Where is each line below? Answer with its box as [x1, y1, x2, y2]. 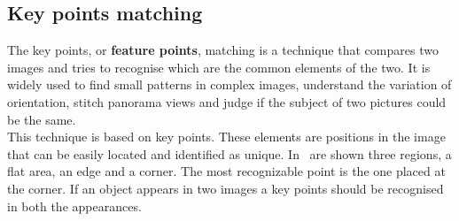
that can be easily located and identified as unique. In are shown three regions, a [7, 144, 452, 163]
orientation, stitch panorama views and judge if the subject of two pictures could [7, 92, 447, 110]
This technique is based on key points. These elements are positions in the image [7, 127, 446, 146]
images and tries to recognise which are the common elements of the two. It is [7, 57, 431, 76]
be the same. [7, 110, 76, 128]
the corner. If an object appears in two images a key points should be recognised [7, 179, 444, 197]
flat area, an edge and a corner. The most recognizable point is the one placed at [7, 162, 446, 180]
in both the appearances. [7, 196, 142, 215]
